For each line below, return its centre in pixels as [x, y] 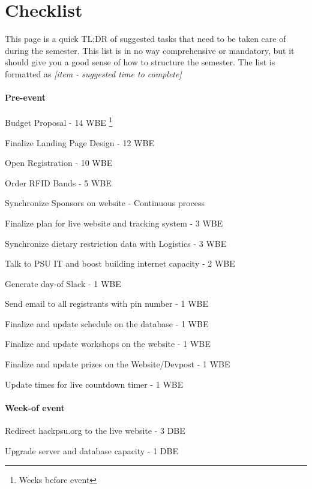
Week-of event [35, 407]
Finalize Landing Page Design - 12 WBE [79, 142]
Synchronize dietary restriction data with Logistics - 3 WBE [116, 243]
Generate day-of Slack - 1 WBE [63, 283]
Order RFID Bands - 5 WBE [58, 182]
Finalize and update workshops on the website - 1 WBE [108, 344]
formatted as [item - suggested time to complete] [93, 73]
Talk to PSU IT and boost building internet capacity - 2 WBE [120, 263]
